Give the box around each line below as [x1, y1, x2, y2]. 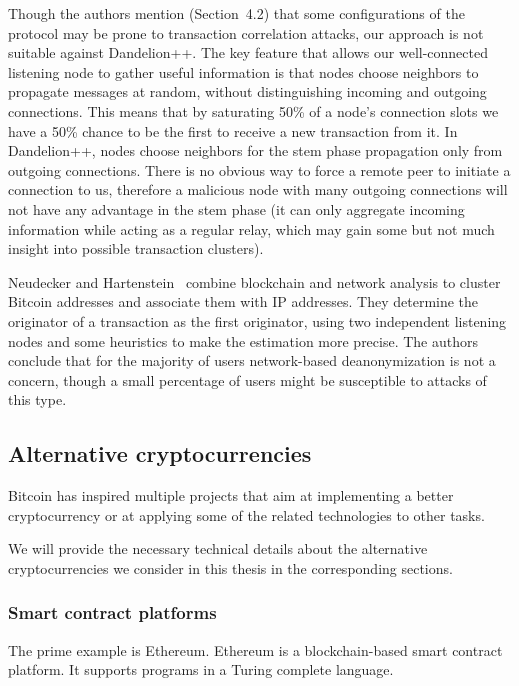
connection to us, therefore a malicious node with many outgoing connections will [8, 179, 508, 200]
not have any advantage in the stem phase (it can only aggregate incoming [8, 198, 465, 219]
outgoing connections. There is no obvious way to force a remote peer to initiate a [8, 159, 511, 180]
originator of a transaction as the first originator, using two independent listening [8, 310, 507, 331]
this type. [8, 389, 67, 410]
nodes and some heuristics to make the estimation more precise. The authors [8, 330, 479, 351]
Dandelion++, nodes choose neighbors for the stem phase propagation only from [8, 140, 503, 161]
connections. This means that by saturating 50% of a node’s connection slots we [8, 100, 499, 121]
